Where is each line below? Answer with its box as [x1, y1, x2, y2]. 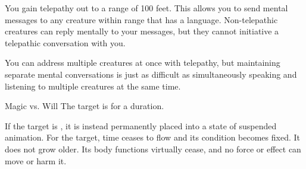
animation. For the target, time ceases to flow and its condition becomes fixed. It [5, 131, 300, 144]
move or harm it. [5, 154, 67, 167]
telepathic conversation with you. [5, 36, 126, 49]
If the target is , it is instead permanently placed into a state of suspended [5, 119, 277, 132]
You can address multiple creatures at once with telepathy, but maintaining [5, 56, 280, 69]
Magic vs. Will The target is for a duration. [5, 100, 164, 112]
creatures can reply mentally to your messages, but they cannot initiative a [5, 25, 279, 37]
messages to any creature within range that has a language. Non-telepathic [5, 13, 278, 25]
